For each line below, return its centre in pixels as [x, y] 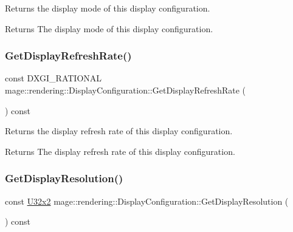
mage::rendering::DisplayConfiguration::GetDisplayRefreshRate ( [126, 90]
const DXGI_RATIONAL [53, 78]
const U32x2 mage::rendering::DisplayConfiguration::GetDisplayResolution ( [147, 201]
